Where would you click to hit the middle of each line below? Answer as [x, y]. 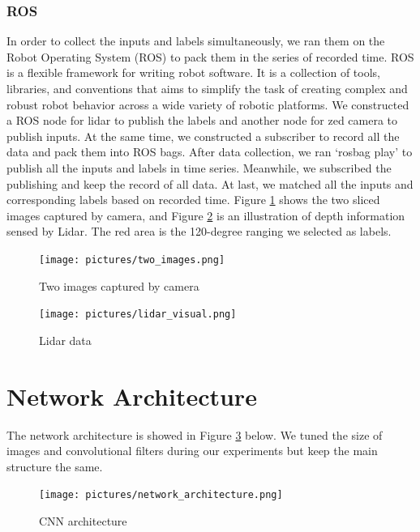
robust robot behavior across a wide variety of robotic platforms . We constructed [208, 104]
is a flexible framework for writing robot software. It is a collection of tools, [193, 72]
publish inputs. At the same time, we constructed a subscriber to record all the [203, 136]
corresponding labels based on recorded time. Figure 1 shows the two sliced [193, 200]
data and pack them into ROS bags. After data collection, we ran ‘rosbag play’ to [210, 152]
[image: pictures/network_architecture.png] [161, 495]
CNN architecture [83, 521]
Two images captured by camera [119, 285]
